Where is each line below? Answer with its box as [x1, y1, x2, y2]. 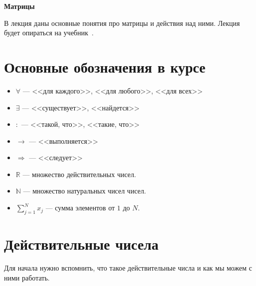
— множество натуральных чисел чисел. [23, 186, 146, 196]
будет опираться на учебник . [4, 27, 94, 38]
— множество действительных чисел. [22, 169, 136, 179]
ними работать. [4, 272, 50, 283]
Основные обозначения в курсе [4, 56, 206, 77]
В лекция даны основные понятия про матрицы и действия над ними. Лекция [4, 17, 240, 28]
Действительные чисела [4, 234, 159, 254]
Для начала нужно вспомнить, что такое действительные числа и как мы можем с [4, 262, 252, 273]
